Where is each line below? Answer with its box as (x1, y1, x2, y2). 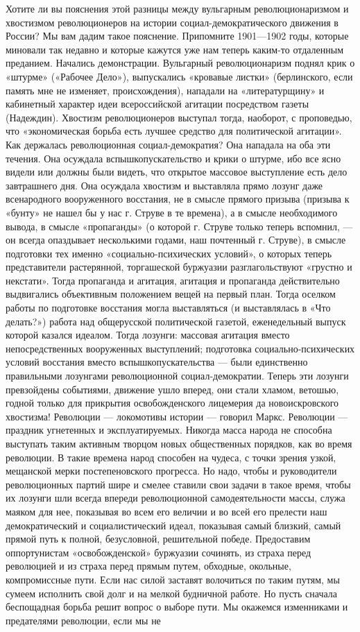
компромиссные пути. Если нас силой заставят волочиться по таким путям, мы (6, 572, 340, 586)
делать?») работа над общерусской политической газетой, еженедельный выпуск (6, 314, 346, 328)
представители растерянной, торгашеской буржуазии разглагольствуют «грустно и (6, 259, 352, 274)
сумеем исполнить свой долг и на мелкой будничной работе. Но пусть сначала (6, 586, 337, 600)
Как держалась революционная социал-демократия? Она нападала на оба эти (6, 137, 331, 151)
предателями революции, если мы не (6, 613, 161, 627)
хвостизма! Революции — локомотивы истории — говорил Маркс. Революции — (6, 409, 348, 423)
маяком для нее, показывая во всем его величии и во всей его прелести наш (6, 504, 327, 518)
